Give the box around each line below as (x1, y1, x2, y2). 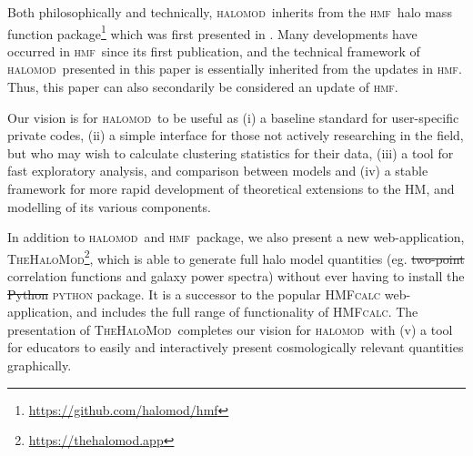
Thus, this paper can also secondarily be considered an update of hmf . (7, 77, 398, 96)
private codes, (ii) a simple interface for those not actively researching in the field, (7, 126, 464, 145)
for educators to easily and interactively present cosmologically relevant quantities (7, 338, 464, 357)
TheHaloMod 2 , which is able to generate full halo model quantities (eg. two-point (7, 246, 465, 268)
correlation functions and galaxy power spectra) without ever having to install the (7, 267, 465, 286)
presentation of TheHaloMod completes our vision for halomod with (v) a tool (7, 319, 453, 339)
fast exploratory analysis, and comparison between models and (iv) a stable (7, 161, 428, 180)
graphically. (7, 356, 72, 374)
